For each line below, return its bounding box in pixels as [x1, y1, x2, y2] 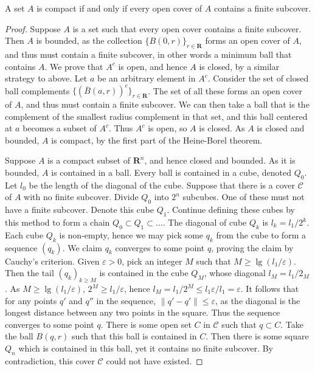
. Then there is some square [206, 330, 309, 342]
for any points [5, 294, 57, 307]
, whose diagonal [204, 266, 266, 279]
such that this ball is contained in [71, 330, 197, 342]
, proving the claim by [211, 241, 294, 254]
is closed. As [199, 122, 245, 134]
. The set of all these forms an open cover [148, 84, 303, 97]
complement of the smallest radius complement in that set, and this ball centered [5, 109, 308, 122]
